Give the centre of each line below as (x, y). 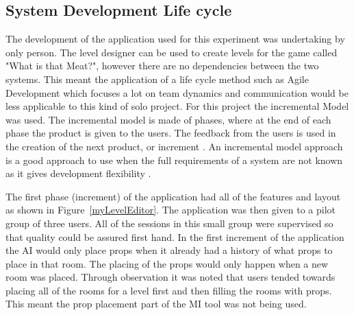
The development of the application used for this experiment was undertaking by (175, 39)
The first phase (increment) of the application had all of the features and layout (173, 196)
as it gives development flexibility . (78, 173)
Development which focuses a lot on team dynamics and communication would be (177, 92)
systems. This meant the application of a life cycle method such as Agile (157, 79)
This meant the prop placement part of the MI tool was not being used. (156, 304)
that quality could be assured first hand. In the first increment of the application (175, 236)
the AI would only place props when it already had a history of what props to (169, 250)
